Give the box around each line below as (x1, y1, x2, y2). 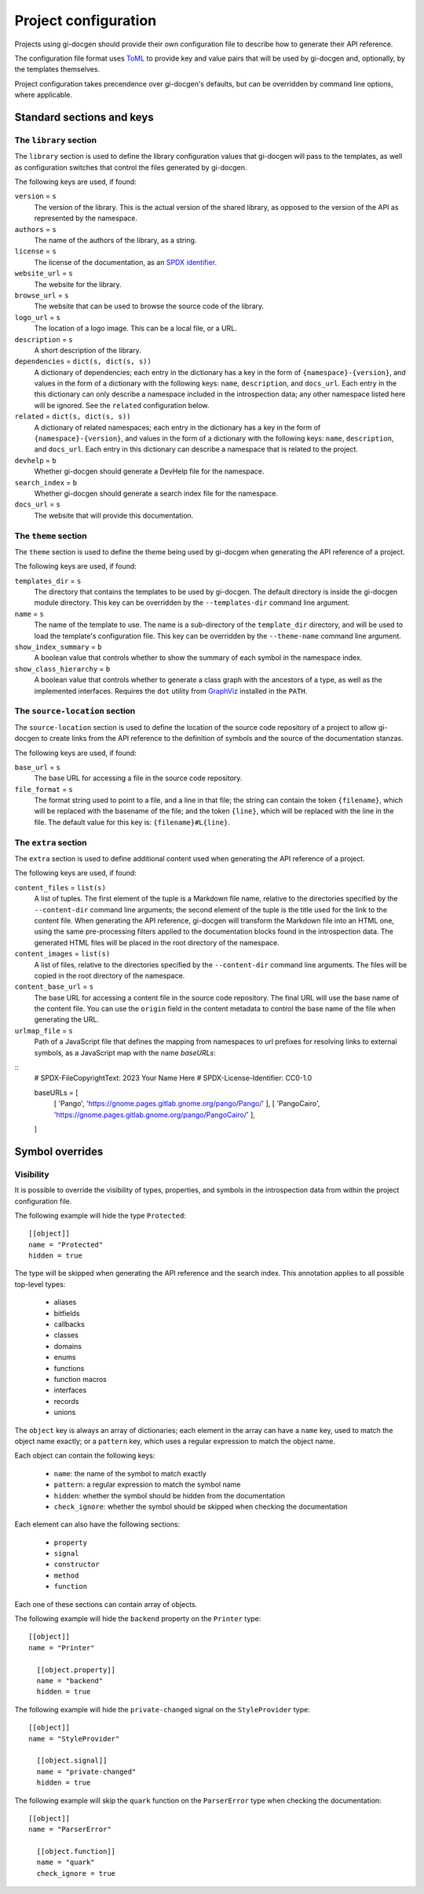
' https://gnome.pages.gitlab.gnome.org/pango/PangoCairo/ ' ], (53, 1110, 255, 1119)
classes (53, 1330, 79, 1340)
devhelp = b (14, 455, 57, 465)
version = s (14, 191, 57, 201)
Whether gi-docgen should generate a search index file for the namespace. (34, 488, 279, 498)
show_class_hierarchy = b (14, 664, 111, 673)
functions (53, 1363, 85, 1373)
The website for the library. (34, 279, 122, 289)
